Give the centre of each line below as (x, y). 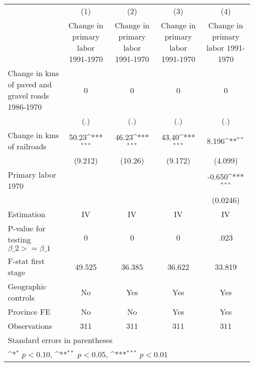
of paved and (30, 84)
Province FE (29, 312)
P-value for (27, 228)
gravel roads (29, 95)
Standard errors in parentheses (60, 340)
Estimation (27, 214)
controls (21, 297)
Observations (30, 326)
